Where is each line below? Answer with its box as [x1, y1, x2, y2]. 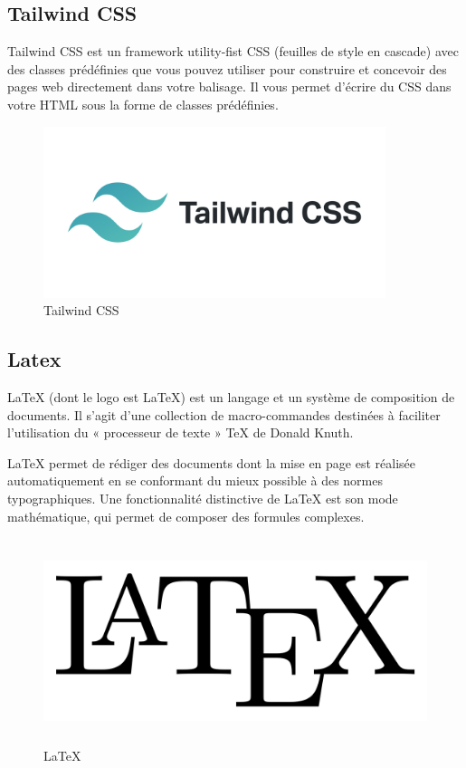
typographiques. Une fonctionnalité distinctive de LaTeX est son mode [7, 488, 398, 507]
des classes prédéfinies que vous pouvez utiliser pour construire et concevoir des [7, 59, 447, 78]
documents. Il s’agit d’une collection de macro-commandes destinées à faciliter [7, 405, 441, 424]
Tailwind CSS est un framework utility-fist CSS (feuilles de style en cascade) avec [7, 42, 459, 61]
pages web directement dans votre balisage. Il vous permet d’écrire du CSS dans [7, 77, 452, 96]
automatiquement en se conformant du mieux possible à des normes [7, 471, 383, 490]
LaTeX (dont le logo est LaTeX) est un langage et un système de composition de [7, 387, 455, 406]
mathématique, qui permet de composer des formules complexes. [7, 506, 365, 525]
